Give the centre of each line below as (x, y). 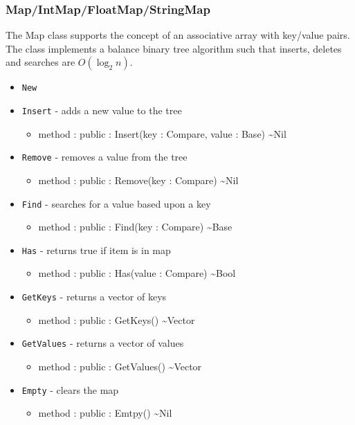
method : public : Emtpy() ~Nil (105, 413)
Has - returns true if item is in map (96, 250)
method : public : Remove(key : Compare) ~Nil (138, 180)
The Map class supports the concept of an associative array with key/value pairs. (178, 35)
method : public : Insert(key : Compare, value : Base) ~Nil (162, 133)
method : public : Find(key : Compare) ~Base (135, 227)
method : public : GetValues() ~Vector (120, 366)
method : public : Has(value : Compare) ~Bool (137, 273)
